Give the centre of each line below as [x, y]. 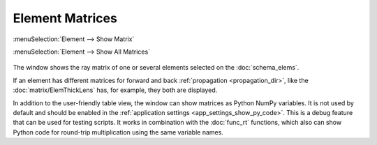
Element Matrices [65, 18]
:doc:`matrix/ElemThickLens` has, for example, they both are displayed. [115, 90]
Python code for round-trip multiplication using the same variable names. [118, 132]
